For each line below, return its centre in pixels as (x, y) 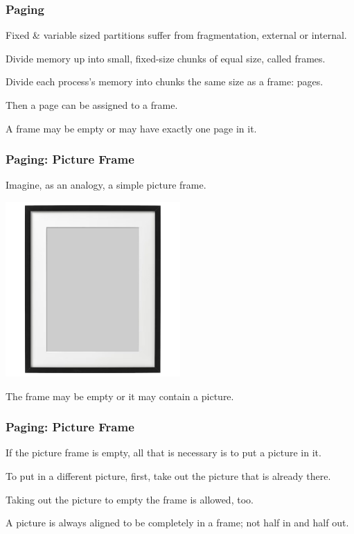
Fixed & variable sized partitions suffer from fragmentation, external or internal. (176, 35)
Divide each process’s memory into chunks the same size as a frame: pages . (165, 81)
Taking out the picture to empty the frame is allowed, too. (130, 499)
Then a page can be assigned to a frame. (92, 105)
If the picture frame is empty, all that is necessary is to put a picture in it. (163, 453)
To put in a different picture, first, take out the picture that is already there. (168, 476)
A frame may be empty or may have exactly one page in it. (131, 128)
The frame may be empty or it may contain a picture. (120, 396)
